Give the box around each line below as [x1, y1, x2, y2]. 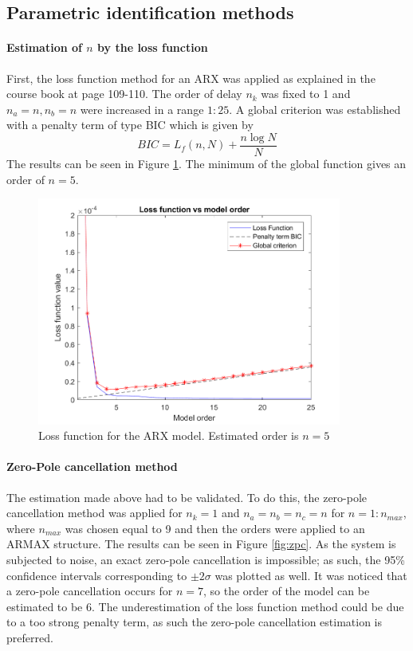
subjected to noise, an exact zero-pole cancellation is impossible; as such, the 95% [6, 551, 405, 567]
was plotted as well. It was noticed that [214, 567, 407, 583]
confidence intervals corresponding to [6, 567, 187, 583]
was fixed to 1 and [261, 85, 351, 102]
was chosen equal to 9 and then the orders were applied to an [65, 520, 365, 536]
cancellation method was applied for [6, 504, 183, 521]
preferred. [6, 629, 53, 645]
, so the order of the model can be [203, 582, 370, 599]
